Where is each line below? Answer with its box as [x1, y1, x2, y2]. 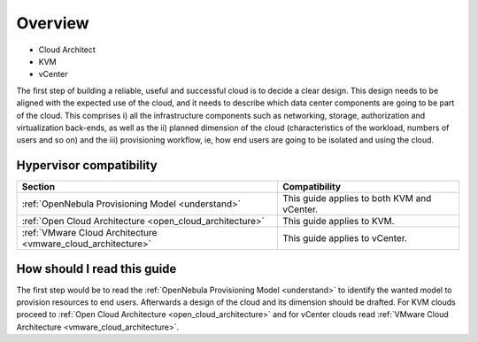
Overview [16, 13, 89, 33]
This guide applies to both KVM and [281, 192, 432, 205]
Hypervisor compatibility [16, 158, 158, 173]
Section [21, 181, 56, 193]
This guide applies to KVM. [281, 215, 395, 228]
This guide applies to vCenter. [281, 232, 407, 245]
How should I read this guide [16, 261, 177, 276]
